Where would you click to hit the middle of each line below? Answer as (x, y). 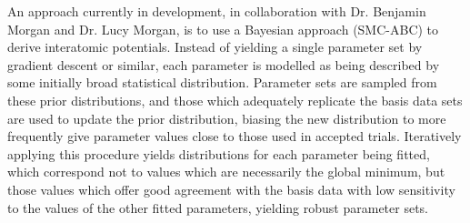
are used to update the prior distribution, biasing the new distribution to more (227, 118)
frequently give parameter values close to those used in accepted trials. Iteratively (235, 136)
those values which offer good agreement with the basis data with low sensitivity (231, 189)
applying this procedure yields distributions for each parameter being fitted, (219, 153)
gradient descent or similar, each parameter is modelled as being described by (224, 64)
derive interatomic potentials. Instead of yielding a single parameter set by (215, 47)
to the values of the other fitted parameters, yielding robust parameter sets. (218, 207)
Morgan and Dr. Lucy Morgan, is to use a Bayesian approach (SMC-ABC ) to (223, 29)
